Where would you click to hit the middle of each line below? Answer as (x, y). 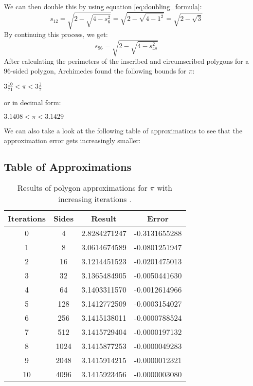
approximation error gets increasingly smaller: (72, 140)
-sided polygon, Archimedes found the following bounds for (99, 70)
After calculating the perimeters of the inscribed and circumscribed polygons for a (126, 61)
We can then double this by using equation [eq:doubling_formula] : (103, 6)
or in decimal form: (33, 102)
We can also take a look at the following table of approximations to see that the (123, 131)
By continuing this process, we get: (56, 34)
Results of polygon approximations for (82, 188)
